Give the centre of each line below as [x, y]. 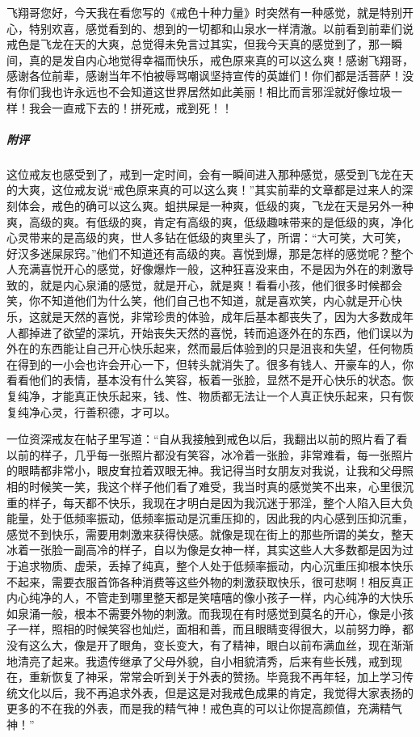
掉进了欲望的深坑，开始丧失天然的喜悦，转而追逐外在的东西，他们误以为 [221, 332]
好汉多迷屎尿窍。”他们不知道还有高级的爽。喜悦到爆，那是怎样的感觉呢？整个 [210, 253]
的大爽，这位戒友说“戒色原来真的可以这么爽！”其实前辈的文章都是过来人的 [204, 190]
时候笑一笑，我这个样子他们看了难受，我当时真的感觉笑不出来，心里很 [215, 486]
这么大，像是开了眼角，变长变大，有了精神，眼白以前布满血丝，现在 [210, 644]
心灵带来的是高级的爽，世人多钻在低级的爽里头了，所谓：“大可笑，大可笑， [207, 237]
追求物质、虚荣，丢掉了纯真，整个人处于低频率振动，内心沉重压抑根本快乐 [215, 565]
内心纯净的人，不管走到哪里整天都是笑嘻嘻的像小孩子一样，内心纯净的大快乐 [210, 597]
